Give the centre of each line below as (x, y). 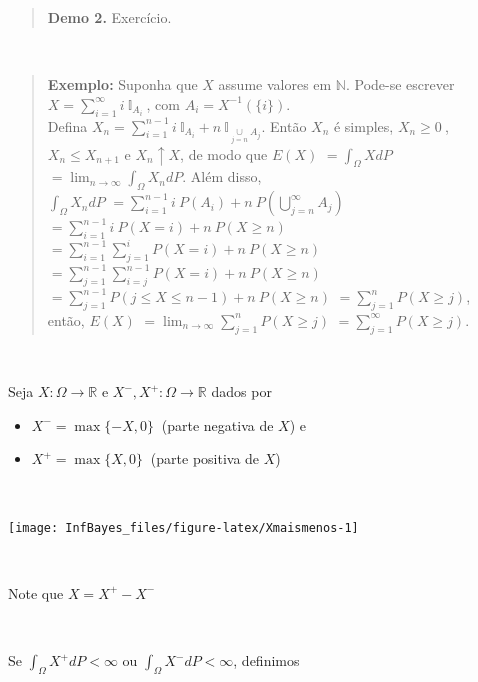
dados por (241, 391)
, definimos (266, 660)
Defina (67, 125)
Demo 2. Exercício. (109, 17)
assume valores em (275, 84)
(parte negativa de (217, 424)
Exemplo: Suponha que (122, 84)
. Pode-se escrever (400, 84)
